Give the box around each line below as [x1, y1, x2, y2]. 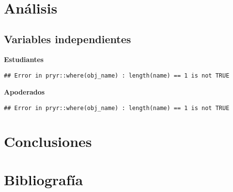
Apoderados [4, 86, 45, 96]
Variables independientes [4, 31, 131, 46]
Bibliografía [4, 169, 83, 189]
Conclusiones [4, 131, 92, 151]
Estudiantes [4, 54, 44, 64]
